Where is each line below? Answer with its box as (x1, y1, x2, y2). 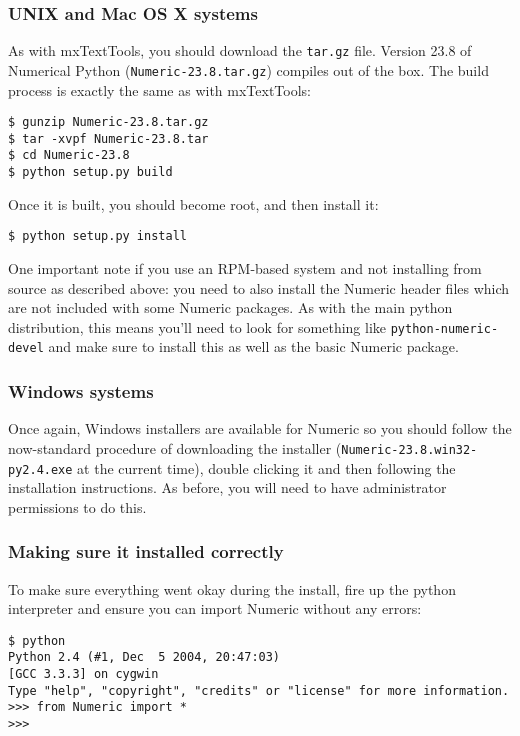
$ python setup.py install (8, 229, 187, 244)
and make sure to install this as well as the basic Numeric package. (48, 336, 459, 357)
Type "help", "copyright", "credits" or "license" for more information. (8, 683, 510, 698)
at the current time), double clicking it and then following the (77, 457, 456, 478)
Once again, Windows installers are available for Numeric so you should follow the (8, 418, 512, 439)
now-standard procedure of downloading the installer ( (8, 437, 342, 458)
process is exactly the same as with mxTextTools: (8, 79, 312, 100)
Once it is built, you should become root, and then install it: (8, 193, 379, 214)
